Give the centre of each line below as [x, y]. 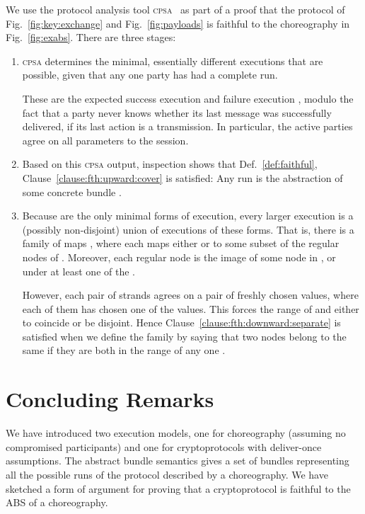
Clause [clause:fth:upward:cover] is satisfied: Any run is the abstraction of [182, 177]
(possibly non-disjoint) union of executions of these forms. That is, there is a [188, 229]
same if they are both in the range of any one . [124, 350]
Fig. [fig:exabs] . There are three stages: [91, 37]
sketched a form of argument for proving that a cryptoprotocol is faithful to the [178, 488]
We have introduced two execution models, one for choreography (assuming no [176, 433]
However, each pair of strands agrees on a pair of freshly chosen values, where [190, 295]
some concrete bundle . [72, 192]
